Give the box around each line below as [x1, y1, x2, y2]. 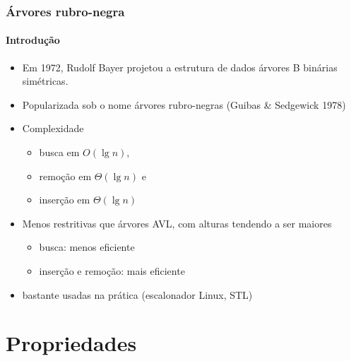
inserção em [39, 192, 90, 207]
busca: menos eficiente [39, 239, 135, 254]
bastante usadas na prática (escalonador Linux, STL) [22, 287, 253, 302]
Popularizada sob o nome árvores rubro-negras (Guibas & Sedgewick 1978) [22, 97, 346, 112]
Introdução [6, 32, 60, 47]
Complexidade [22, 121, 84, 136]
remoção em [39, 168, 92, 183]
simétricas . [22, 73, 69, 88]
